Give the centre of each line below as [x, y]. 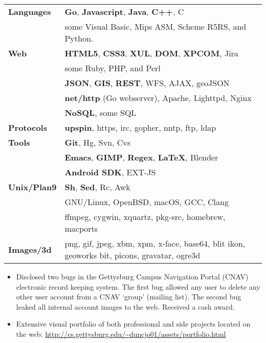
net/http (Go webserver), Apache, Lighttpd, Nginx [158, 98]
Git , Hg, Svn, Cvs [98, 142]
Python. [79, 38]
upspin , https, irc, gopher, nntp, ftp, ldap [140, 127]
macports [81, 228]
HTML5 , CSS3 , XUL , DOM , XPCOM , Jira [151, 53]
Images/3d [30, 249]
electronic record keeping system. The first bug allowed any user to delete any [138, 286]
